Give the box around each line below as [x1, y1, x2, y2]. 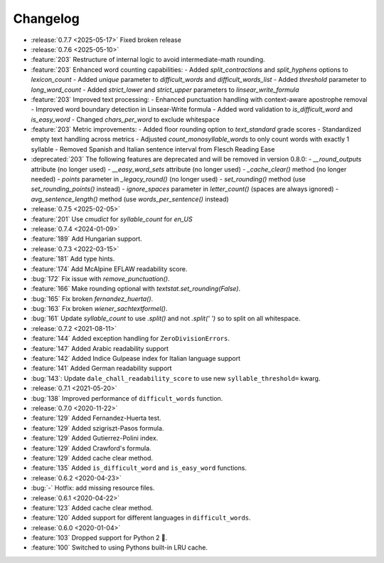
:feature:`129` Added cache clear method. [31, 453, 153, 462]
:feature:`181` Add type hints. [31, 255, 115, 263]
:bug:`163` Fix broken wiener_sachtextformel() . [31, 305, 168, 313]
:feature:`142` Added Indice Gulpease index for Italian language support [31, 354, 241, 363]
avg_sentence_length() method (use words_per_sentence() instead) [31, 194, 229, 203]
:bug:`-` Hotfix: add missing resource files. [31, 484, 155, 493]
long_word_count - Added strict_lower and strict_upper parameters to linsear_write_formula [31, 85, 299, 94]
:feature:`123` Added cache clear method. [31, 503, 153, 512]
